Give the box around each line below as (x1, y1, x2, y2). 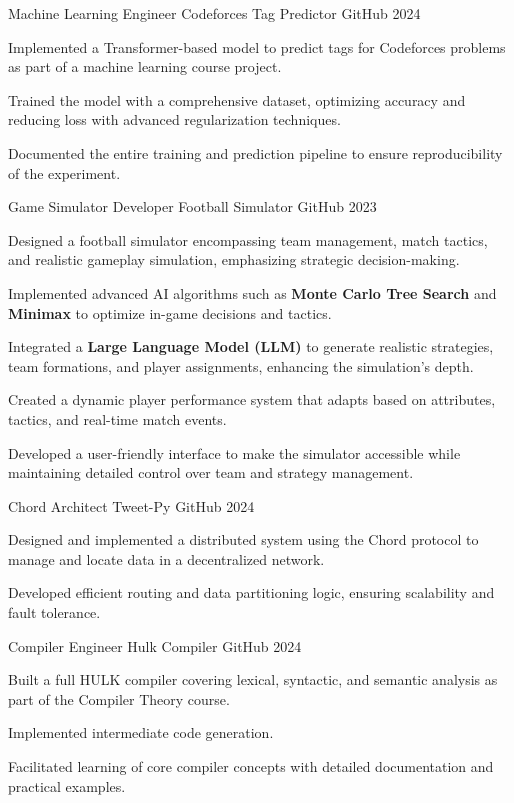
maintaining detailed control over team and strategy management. (8, 462, 414, 483)
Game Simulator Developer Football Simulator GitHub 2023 (8, 196, 377, 217)
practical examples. (8, 775, 126, 796)
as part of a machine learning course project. (8, 56, 282, 77)
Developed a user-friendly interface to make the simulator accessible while (8, 442, 461, 463)
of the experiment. (8, 162, 121, 183)
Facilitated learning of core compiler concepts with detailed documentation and (8, 756, 494, 777)
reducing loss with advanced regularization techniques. (8, 109, 341, 130)
